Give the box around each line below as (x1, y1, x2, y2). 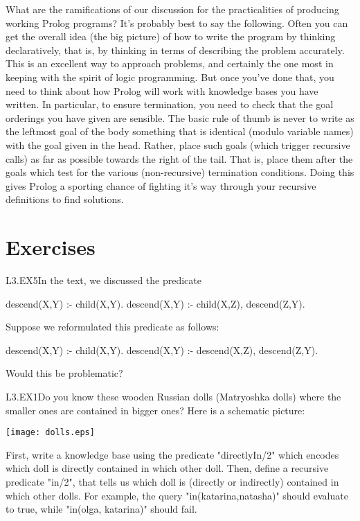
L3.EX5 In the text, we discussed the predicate (6, 273, 201, 288)
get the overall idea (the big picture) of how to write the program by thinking (6, 29, 336, 44)
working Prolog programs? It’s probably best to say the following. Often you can (6, 15, 348, 30)
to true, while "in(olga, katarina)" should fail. (6, 502, 197, 516)
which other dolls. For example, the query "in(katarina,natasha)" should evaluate (6, 488, 348, 502)
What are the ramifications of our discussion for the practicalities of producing (6, 2, 339, 16)
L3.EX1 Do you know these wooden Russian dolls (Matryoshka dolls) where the (6, 389, 341, 403)
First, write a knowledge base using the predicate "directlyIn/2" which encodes (6, 447, 339, 461)
